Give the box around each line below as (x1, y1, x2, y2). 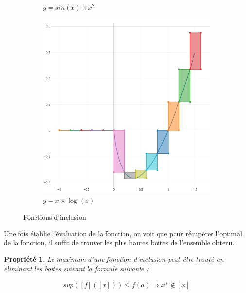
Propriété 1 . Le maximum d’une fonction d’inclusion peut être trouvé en (4, 254, 224, 264)
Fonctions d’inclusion (23, 211, 86, 221)
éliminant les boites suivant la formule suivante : (4, 263, 149, 274)
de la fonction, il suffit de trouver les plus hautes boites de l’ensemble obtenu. (4, 238, 235, 248)
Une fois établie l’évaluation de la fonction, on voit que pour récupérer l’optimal (4, 228, 242, 238)
